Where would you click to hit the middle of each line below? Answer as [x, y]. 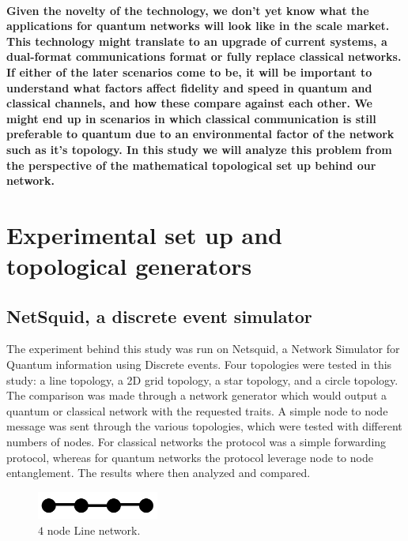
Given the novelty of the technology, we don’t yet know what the [188, 10]
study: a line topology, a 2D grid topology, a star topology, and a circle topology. [202, 379]
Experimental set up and [144, 234]
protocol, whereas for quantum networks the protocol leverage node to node [190, 457]
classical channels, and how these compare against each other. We [189, 103]
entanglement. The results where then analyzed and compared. [159, 473]
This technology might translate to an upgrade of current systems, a [197, 41]
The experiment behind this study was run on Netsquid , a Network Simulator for [203, 349]
